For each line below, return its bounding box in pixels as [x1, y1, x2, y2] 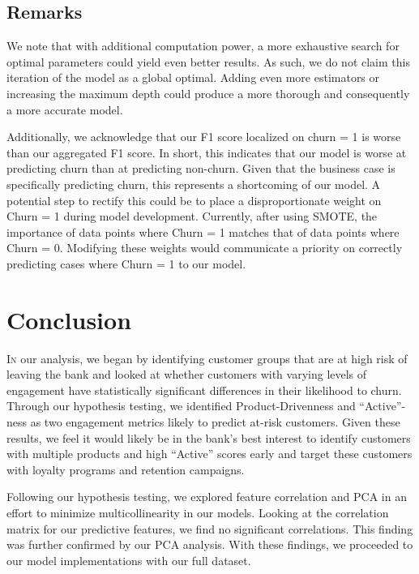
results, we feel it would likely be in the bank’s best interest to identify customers [6, 429, 411, 446]
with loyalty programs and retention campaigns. [6, 460, 245, 478]
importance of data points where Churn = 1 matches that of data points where [6, 223, 400, 240]
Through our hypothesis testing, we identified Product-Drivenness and [6, 397, 356, 414]
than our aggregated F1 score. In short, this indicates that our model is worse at [6, 143, 407, 161]
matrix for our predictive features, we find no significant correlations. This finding [6, 520, 413, 537]
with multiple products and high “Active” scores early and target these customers [6, 445, 413, 462]
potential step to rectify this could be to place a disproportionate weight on [6, 191, 382, 208]
